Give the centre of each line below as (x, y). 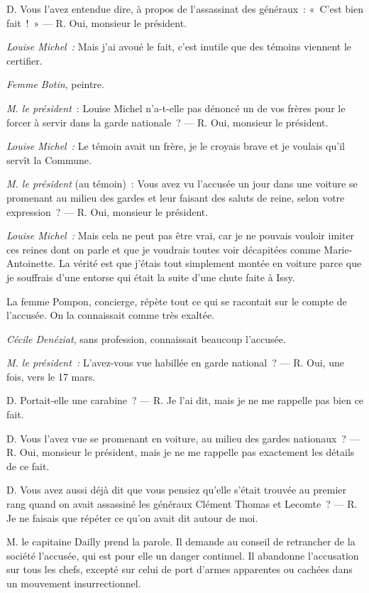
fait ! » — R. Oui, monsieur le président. (97, 22)
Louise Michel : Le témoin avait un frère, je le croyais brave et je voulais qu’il (176, 146)
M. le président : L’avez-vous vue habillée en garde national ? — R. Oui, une (175, 363)
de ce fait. (28, 466)
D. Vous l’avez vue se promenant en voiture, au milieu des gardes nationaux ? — (183, 438)
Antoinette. (31, 263)
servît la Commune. (49, 159)
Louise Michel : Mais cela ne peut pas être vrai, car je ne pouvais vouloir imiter (181, 235)
